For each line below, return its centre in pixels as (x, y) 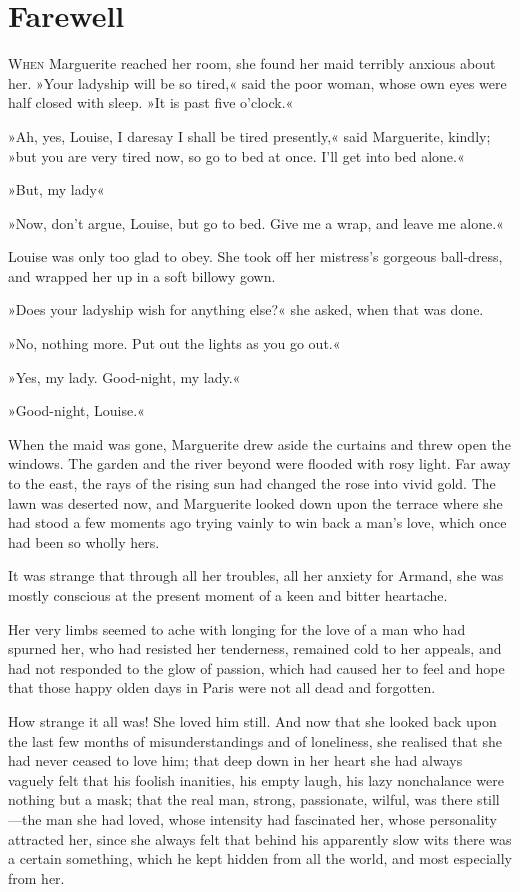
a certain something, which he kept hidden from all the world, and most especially (260, 858)
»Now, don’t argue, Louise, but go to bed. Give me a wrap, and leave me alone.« (256, 222)
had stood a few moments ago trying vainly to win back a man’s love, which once (257, 522)
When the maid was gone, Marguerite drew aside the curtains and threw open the (259, 443)
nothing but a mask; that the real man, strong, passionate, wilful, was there (240, 799)
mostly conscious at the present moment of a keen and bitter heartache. (228, 595)
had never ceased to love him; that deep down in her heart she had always (235, 760)
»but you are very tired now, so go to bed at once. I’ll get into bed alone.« (236, 155)
